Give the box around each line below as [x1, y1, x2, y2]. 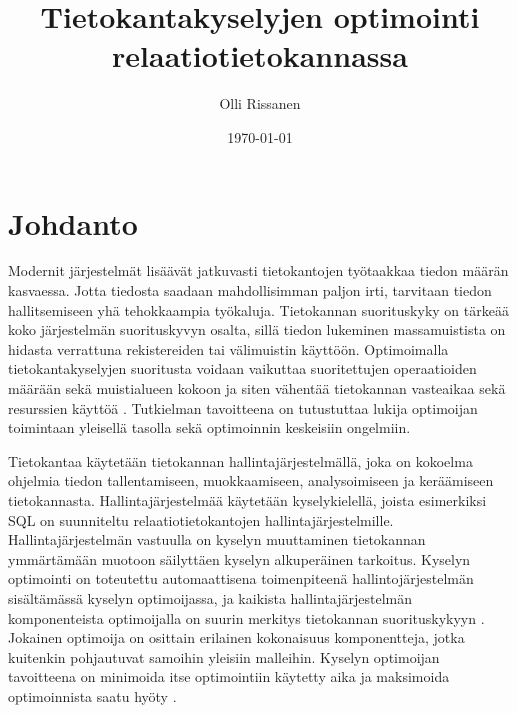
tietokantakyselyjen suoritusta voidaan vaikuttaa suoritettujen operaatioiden [8, 358, 477, 379]
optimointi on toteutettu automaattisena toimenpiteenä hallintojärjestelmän [8, 568, 474, 589]
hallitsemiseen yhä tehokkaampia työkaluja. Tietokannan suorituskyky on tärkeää [8, 299, 509, 320]
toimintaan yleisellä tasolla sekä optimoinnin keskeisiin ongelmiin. [8, 417, 411, 438]
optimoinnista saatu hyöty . [8, 685, 177, 706]
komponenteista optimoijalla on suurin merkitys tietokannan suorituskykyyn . [8, 607, 485, 628]
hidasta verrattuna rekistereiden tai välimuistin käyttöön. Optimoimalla [8, 338, 449, 359]
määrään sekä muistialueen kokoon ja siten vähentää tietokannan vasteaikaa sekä [8, 378, 506, 398]
